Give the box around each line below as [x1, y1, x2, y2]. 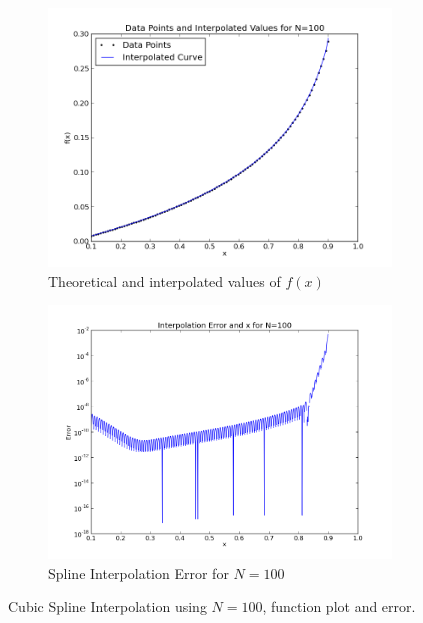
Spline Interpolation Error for [48, 562, 229, 583]
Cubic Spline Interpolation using [8, 596, 207, 617]
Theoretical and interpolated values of [48, 270, 281, 291]
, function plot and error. [262, 596, 416, 617]
